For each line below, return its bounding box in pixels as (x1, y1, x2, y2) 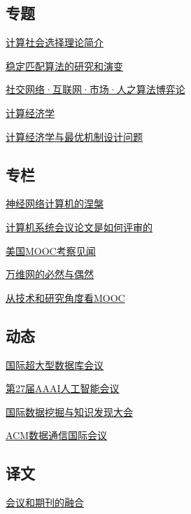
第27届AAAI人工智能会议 (6, 381, 120, 396)
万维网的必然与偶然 (6, 267, 94, 282)
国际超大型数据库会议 (6, 357, 104, 372)
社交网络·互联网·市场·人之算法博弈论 (6, 82, 185, 97)
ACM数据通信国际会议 (6, 428, 108, 443)
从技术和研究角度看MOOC (6, 290, 125, 305)
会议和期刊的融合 (6, 495, 84, 510)
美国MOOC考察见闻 (6, 243, 96, 258)
